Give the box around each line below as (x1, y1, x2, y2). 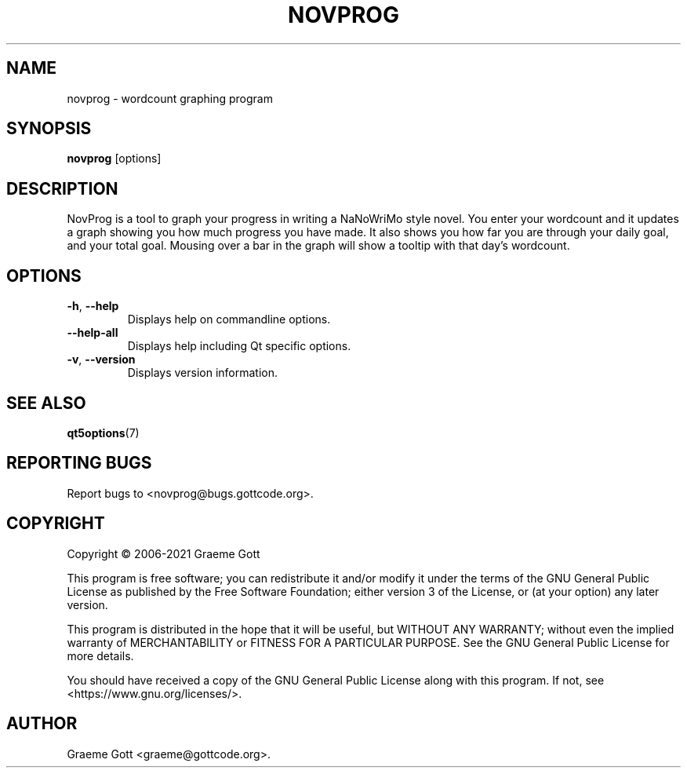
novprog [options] (67, 152, 162, 166)
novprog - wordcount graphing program (67, 91, 273, 105)
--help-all (67, 326, 118, 340)
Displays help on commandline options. (127, 312, 331, 327)
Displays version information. (127, 366, 278, 380)
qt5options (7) (67, 425, 140, 440)
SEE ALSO (6, 392, 86, 413)
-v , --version (67, 352, 136, 367)
